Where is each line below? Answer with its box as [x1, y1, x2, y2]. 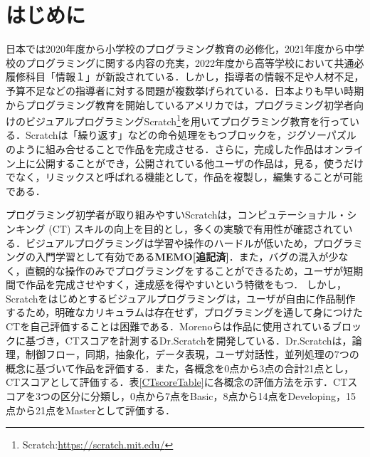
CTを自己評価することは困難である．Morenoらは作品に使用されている [6, 319, 332, 334]
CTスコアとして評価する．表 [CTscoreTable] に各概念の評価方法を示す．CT [6, 374, 348, 389]
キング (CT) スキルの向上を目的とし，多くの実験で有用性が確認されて [15, 221, 343, 236]
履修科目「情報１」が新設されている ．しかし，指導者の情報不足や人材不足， [6, 69, 364, 84]
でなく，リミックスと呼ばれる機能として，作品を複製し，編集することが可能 [6, 169, 363, 184]
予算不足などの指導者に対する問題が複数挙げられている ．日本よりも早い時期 [6, 83, 364, 98]
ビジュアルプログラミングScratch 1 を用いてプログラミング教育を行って [25, 112, 349, 128]
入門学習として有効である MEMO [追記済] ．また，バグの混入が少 [35, 249, 339, 264]
